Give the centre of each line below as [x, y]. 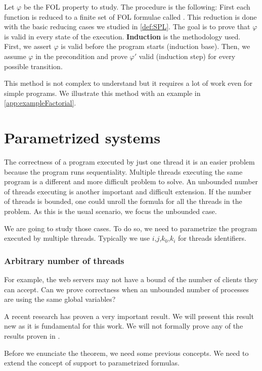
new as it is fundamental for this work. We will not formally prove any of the [124, 326]
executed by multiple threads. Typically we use [77, 238]
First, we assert [28, 46]
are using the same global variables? [60, 299]
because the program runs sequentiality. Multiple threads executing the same [123, 171]
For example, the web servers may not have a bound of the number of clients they [131, 279]
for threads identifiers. [212, 238]
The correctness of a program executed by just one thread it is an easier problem [129, 162]
